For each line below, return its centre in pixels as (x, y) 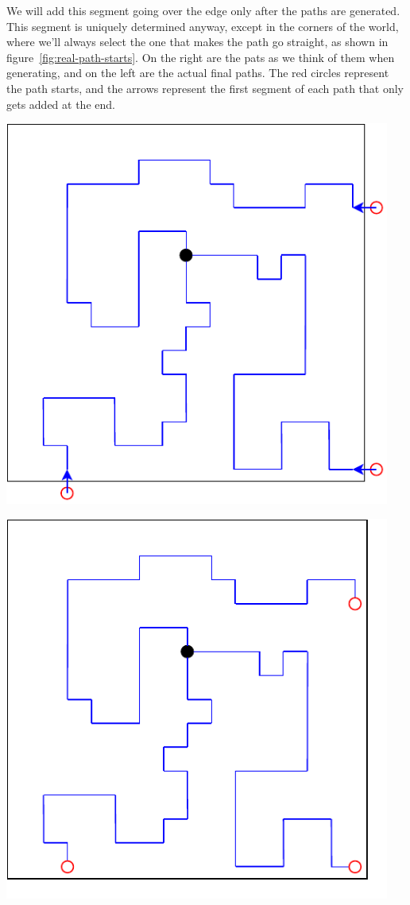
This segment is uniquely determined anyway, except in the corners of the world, (203, 26)
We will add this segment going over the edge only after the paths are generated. (203, 10)
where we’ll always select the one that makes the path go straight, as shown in (197, 42)
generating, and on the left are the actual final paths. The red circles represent (198, 73)
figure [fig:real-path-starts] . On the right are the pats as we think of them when (201, 57)
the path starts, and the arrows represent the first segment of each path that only (205, 88)
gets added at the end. (61, 104)
